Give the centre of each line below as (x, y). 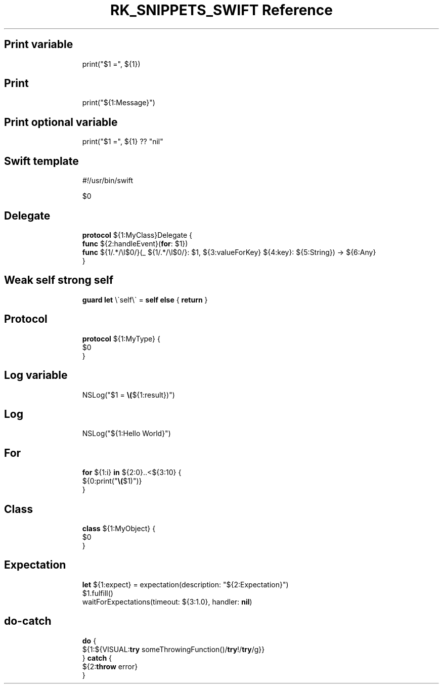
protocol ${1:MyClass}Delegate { (137, 235)
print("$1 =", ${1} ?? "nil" (123, 142)
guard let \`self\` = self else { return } (145, 299)
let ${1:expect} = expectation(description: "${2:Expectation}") (185, 584)
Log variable (36, 375)
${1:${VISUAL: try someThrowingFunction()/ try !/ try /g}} (173, 649)
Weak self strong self (59, 280)
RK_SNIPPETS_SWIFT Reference (221, 10)
